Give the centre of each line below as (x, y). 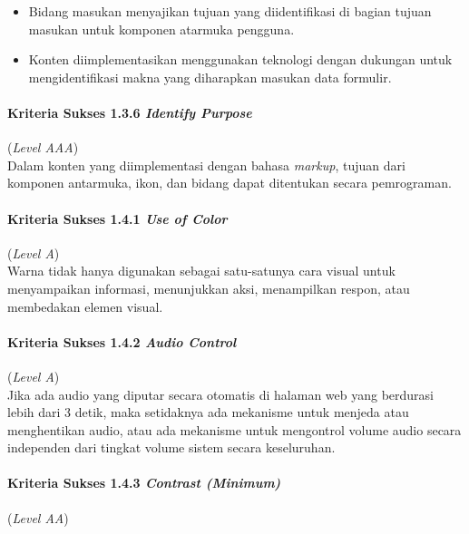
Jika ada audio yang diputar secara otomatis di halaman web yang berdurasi (221, 394)
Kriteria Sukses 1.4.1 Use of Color (117, 218)
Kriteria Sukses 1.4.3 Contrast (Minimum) (144, 483)
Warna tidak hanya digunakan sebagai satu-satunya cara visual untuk (201, 271)
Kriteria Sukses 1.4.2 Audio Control (122, 341)
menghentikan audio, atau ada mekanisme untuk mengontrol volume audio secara (234, 429)
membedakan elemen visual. (85, 306)
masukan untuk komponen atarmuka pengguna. (161, 29)
